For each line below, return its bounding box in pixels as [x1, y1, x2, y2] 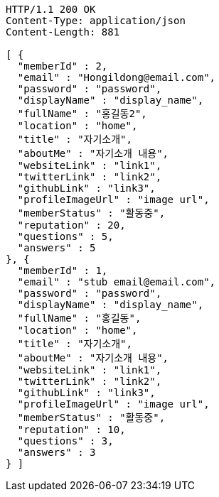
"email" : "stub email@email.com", [17, 276, 216, 288]
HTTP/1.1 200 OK [6, 4, 96, 15]
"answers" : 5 [17, 242, 96, 253]
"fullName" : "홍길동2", [17, 108, 147, 119]
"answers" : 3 [17, 447, 96, 458]
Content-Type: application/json [6, 15, 186, 26]
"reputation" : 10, [17, 424, 126, 435]
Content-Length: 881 [6, 26, 120, 38]
